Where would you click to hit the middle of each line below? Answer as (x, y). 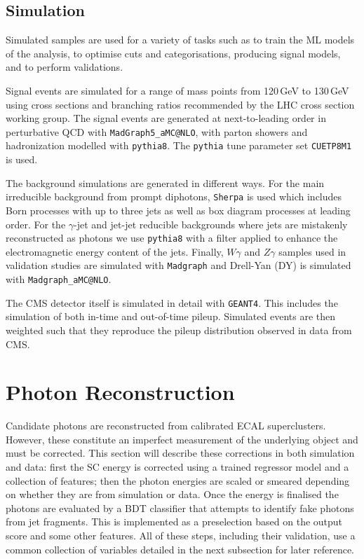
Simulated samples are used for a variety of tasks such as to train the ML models (180, 40)
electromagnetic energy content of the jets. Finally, (115, 251)
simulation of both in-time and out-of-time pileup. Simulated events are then (170, 316)
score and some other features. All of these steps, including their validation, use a (181, 535)
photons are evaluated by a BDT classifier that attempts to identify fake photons (180, 508)
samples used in (312, 251)
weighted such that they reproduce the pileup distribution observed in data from (179, 330)
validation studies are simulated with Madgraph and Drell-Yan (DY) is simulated (178, 265)
